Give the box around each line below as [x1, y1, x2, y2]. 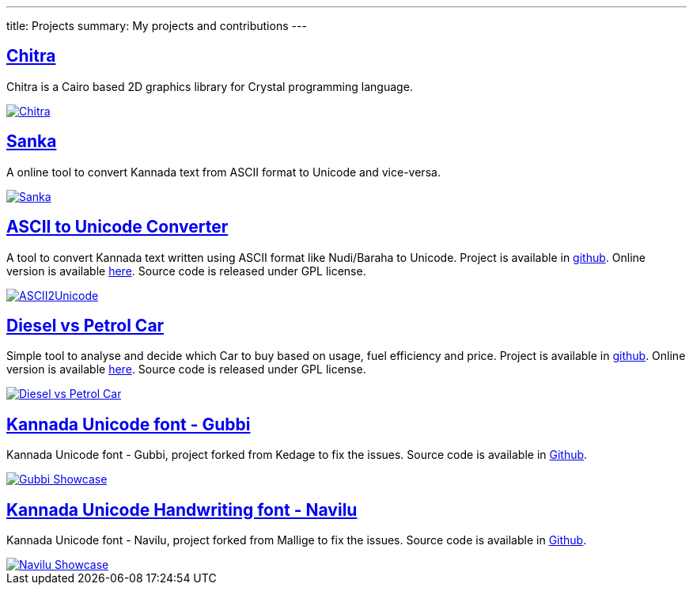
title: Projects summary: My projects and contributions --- [6, 19, 307, 32]
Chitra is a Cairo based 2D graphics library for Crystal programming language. [6, 79, 413, 93]
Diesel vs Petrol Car [6, 315, 165, 335]
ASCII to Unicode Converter [6, 217, 229, 237]
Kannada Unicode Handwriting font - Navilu [6, 499, 358, 520]
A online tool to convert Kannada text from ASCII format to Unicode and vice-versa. [6, 165, 441, 179]
